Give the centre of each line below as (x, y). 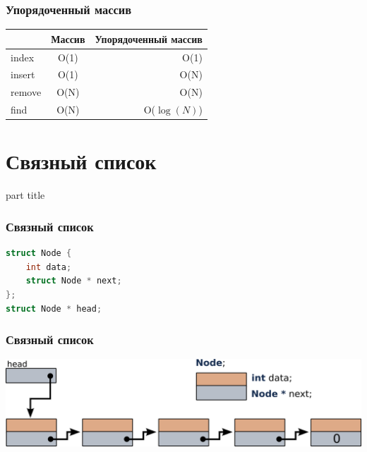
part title (25, 195)
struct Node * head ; (54, 309)
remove (26, 92)
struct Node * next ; (74, 281)
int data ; (49, 267)
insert (23, 74)
